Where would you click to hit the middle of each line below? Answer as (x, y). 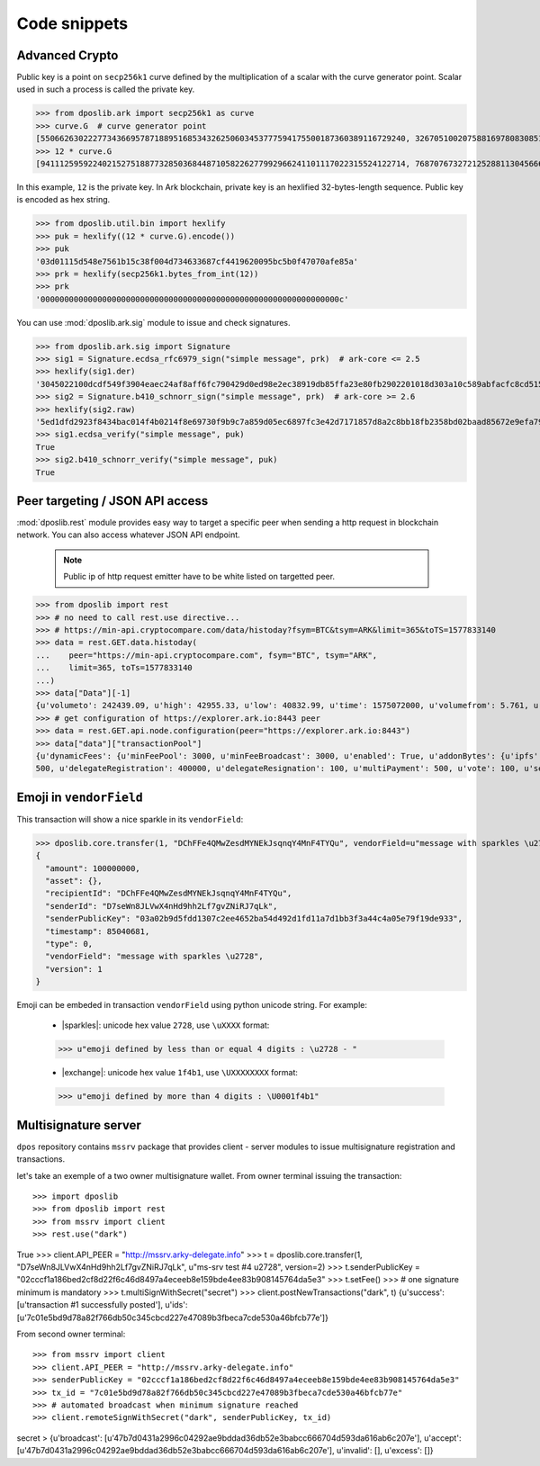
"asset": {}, (74, 881)
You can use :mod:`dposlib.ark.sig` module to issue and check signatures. (154, 322)
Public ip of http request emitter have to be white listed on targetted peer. (199, 577)
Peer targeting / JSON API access (112, 501)
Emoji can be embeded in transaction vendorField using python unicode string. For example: (192, 1005)
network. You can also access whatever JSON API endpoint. (128, 535)
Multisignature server (79, 1125)
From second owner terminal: (71, 1334)
